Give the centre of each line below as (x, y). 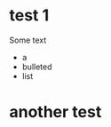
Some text (28, 40)
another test (55, 112)
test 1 (29, 16)
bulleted (37, 67)
